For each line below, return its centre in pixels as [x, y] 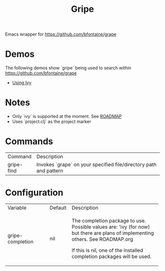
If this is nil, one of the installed [107, 250]
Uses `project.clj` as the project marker [52, 121]
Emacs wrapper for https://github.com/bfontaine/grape [61, 34]
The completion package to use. [109, 221]
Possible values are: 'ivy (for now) [111, 227]
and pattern [50, 171]
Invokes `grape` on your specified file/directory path [96, 165]
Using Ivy [22, 83]
